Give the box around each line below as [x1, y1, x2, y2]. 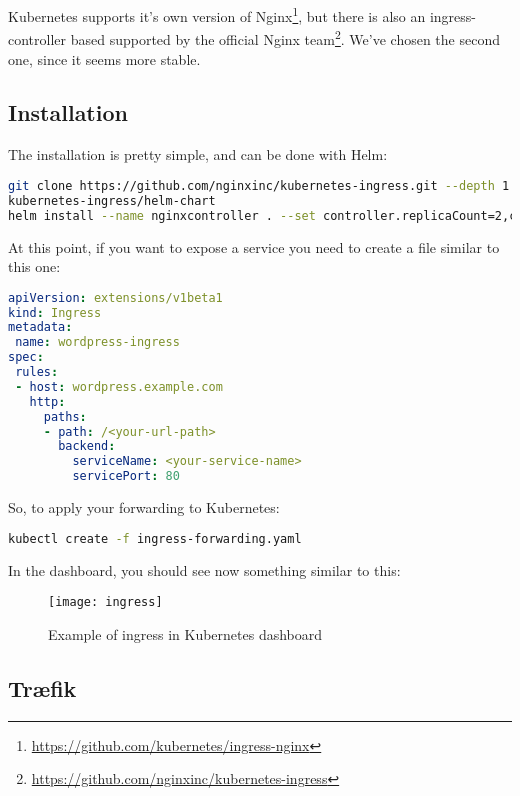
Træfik [8, 672, 77, 703]
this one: [8, 256, 61, 277]
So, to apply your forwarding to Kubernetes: [8, 497, 280, 518]
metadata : [8, 320, 73, 335]
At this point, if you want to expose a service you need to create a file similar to [8, 236, 500, 257]
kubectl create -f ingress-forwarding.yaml [8, 531, 302, 546]
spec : [8, 350, 44, 365]
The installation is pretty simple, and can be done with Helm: [8, 144, 388, 165]
